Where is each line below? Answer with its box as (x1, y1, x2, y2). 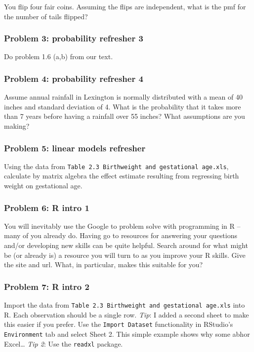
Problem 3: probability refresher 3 (4, 32, 143, 44)
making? (4, 121, 30, 131)
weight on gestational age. (4, 180, 83, 191)
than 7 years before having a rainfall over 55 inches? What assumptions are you (4, 111, 245, 121)
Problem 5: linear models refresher (4, 141, 146, 154)
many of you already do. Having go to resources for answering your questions (4, 230, 237, 241)
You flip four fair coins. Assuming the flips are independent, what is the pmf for (4, 1, 246, 11)
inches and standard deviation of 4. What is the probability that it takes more (4, 101, 241, 111)
